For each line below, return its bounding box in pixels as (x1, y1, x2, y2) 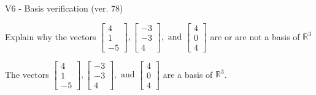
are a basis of (163, 68, 213, 80)
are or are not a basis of (210, 30, 300, 43)
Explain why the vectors (5, 30, 96, 43)
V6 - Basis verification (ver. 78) (5, 2, 123, 14)
